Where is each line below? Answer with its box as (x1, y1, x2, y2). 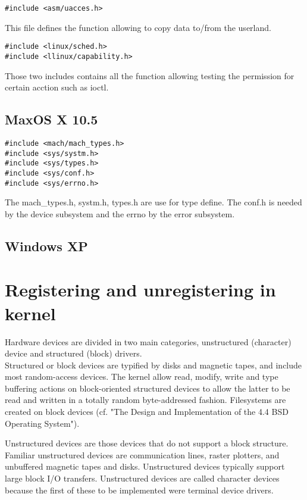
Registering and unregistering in (5, 277, 276, 302)
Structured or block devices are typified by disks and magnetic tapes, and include (5, 358, 302, 371)
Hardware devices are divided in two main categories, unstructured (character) (5, 335, 292, 348)
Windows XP (5, 236, 88, 255)
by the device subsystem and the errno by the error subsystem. (5, 207, 235, 220)
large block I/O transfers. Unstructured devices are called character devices (5, 472, 280, 485)
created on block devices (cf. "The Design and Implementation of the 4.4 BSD (5, 405, 289, 418)
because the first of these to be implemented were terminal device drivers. (5, 483, 274, 496)
